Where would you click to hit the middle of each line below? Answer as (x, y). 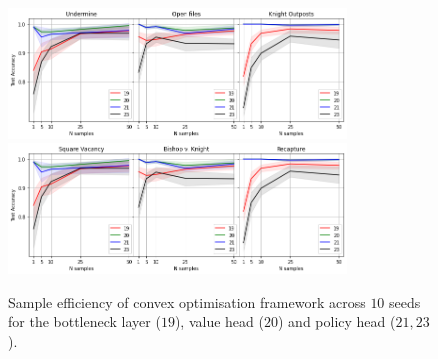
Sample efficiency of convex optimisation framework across (187, 301)
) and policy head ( (336, 321)
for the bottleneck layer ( (84, 321)
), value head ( (219, 321)
